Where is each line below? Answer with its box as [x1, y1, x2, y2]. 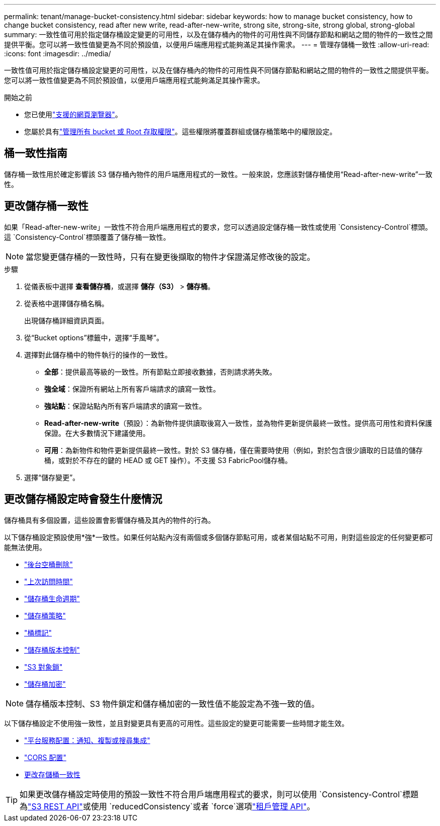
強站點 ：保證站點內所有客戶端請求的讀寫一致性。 [44, 401, 206, 410]
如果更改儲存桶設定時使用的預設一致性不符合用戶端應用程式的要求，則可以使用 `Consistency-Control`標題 [20, 789, 418, 799]
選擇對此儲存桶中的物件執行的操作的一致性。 [24, 350, 172, 359]
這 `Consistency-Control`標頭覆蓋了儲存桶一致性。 [4, 232, 170, 241]
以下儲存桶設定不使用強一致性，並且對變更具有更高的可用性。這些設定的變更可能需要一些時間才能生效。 [4, 718, 349, 727]
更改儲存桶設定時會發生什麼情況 [4, 493, 162, 506]
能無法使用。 [4, 542, 46, 552]
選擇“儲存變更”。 [24, 473, 80, 482]
